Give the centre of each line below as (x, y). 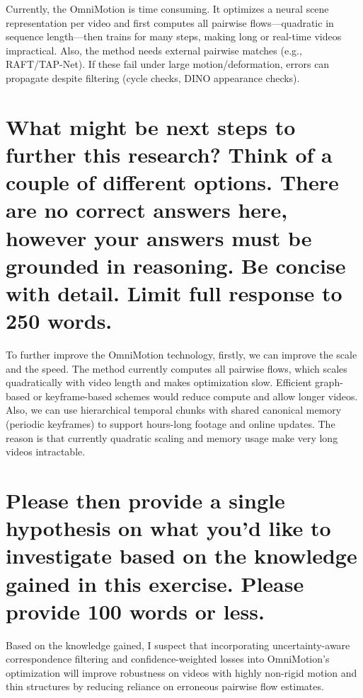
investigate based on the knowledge (181, 556)
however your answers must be (159, 237)
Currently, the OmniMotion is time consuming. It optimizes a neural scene (167, 8)
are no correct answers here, (147, 210)
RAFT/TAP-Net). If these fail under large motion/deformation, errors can (168, 64)
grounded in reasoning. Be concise (176, 265)
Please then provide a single (145, 500)
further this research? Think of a (169, 154)
